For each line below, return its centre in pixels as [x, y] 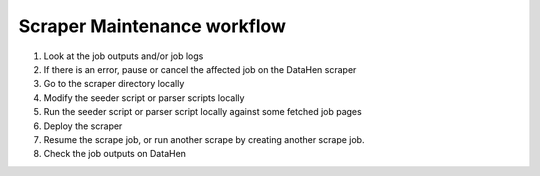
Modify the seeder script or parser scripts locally [144, 97]
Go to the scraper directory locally [114, 84]
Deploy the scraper [83, 126]
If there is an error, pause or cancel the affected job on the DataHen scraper [200, 69]
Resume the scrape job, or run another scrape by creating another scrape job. [204, 139]
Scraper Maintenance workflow [152, 26]
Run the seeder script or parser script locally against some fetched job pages [202, 112]
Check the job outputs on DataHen [115, 154]
